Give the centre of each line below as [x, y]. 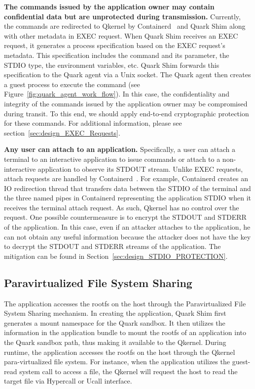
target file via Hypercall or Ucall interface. [68, 381]
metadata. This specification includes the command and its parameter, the [117, 55]
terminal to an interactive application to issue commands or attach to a [112, 159]
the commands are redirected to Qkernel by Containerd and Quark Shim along [125, 26]
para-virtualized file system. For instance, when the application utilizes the [117, 362]
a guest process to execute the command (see [72, 84]
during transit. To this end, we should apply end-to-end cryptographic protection [127, 113]
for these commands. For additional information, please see [93, 123]
